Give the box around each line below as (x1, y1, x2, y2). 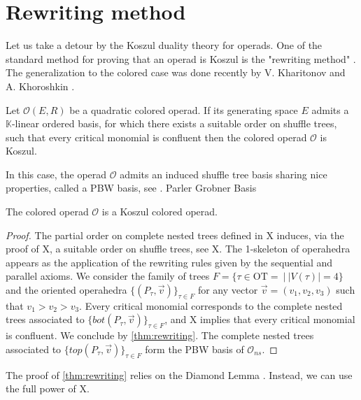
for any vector (197, 283, 258, 297)
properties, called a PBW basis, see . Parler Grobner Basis (6, 180, 257, 195)
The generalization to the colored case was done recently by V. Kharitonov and (6, 65, 346, 80)
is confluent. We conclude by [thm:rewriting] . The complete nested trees (6, 328, 314, 343)
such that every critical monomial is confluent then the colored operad (6, 129, 307, 144)
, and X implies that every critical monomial (164, 312, 355, 327)
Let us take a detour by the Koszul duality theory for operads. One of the (6, 38, 323, 52)
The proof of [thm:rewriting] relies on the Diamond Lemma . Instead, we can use (6, 367, 353, 382)
